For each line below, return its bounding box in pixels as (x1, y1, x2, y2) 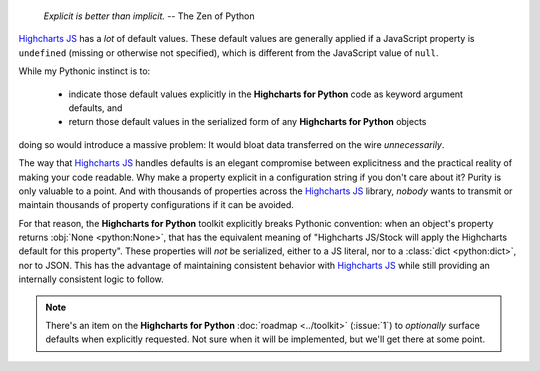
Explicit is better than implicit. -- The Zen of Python (43, 10, 255, 22)
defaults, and (68, 101, 123, 114)
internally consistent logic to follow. (18, 273, 164, 285)
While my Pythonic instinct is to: (18, 65, 151, 77)
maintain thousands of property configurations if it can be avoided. (18, 199, 295, 211)
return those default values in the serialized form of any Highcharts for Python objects (68, 116, 427, 128)
